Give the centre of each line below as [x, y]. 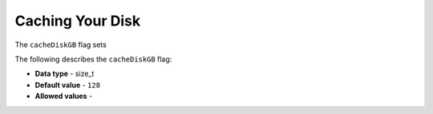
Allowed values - [64, 96]
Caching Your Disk [77, 21]
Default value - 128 [67, 85]
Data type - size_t [65, 74]
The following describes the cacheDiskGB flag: [93, 59]
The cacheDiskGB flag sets [61, 45]
